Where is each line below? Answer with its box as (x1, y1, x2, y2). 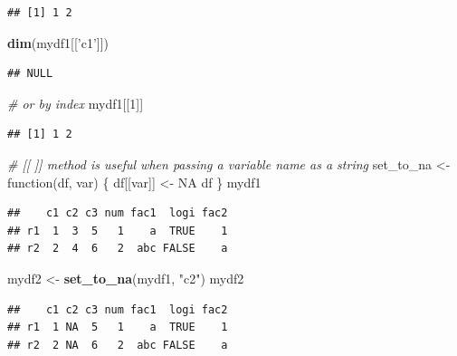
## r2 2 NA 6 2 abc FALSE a (7, 338, 228, 351)
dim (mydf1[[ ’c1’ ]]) (7, 33, 109, 52)
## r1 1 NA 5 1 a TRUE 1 (7, 321, 228, 334)
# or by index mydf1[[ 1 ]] (7, 93, 144, 112)
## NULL (7, 67, 53, 81)
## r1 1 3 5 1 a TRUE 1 (7, 224, 228, 237)
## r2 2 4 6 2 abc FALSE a (7, 242, 228, 255)
